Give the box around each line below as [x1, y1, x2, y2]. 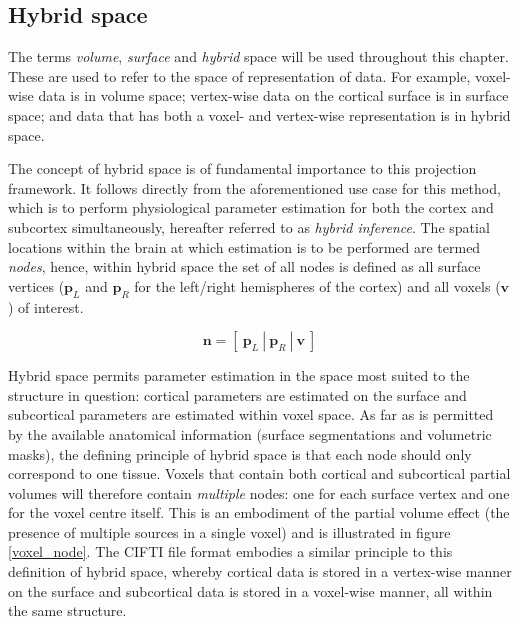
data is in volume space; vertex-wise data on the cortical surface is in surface [38, 85, 509, 106]
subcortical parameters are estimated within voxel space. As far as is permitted [8, 404, 494, 425]
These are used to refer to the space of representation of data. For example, [8, 65, 471, 86]
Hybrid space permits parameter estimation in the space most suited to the [8, 365, 470, 386]
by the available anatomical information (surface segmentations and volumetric [8, 423, 492, 444]
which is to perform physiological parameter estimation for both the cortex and [8, 197, 494, 218]
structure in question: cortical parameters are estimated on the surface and [8, 384, 467, 405]
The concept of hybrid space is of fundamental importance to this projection [8, 158, 477, 179]
